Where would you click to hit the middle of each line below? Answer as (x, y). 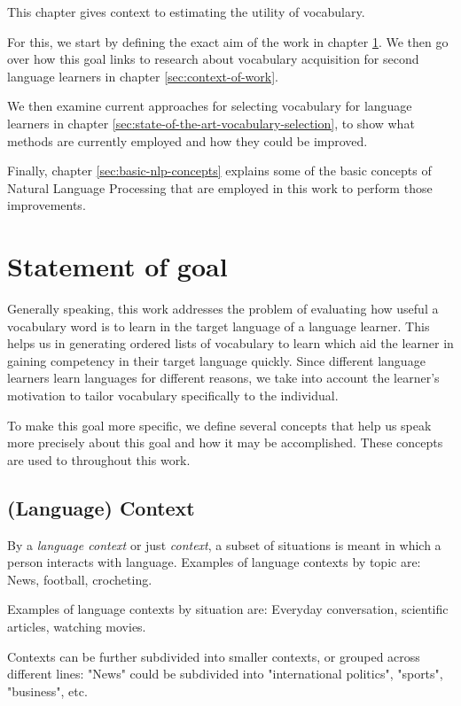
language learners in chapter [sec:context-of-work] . (143, 76)
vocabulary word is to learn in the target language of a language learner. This (219, 326)
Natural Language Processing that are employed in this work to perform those (220, 187)
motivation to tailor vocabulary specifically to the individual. (173, 396)
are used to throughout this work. (99, 459)
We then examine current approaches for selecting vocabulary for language (210, 106)
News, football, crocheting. (80, 579)
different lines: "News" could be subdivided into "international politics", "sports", (225, 674)
